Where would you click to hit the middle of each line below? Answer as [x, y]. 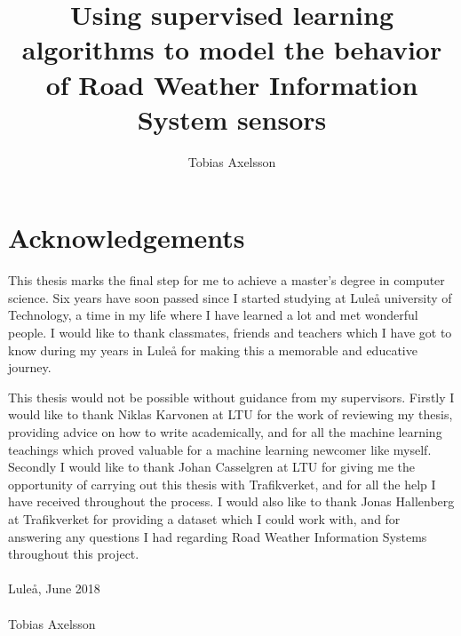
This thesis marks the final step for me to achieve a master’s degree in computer [227, 280]
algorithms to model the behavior [232, 49]
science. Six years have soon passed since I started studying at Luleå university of [230, 297]
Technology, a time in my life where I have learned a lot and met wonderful [213, 315]
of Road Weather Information [232, 84]
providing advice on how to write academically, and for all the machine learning [225, 431]
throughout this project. [74, 554]
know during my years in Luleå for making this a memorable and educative [213, 350]
